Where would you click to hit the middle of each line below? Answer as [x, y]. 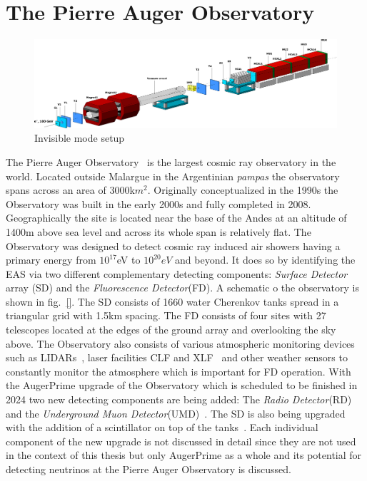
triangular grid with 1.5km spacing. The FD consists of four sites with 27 [166, 315]
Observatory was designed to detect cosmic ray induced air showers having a [173, 245]
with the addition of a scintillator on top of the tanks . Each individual [162, 427]
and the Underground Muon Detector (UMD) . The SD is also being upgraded [176, 413]
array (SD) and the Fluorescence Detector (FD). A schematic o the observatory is [182, 288]
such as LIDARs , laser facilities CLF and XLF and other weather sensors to [177, 357]
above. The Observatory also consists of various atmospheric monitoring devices [180, 343]
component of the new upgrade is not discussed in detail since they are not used [181, 441]
